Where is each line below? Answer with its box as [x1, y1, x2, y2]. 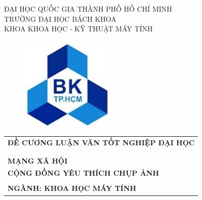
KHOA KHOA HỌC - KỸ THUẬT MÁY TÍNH [4, 23, 153, 34]
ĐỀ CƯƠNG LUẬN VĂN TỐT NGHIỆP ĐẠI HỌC [8, 137, 195, 148]
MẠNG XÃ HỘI [8, 155, 68, 166]
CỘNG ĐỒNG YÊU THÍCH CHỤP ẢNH [8, 168, 159, 178]
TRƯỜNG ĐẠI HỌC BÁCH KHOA [4, 13, 117, 24]
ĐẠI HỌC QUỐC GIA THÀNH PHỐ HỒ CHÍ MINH [4, 4, 172, 14]
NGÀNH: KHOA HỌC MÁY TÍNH [8, 183, 136, 193]
